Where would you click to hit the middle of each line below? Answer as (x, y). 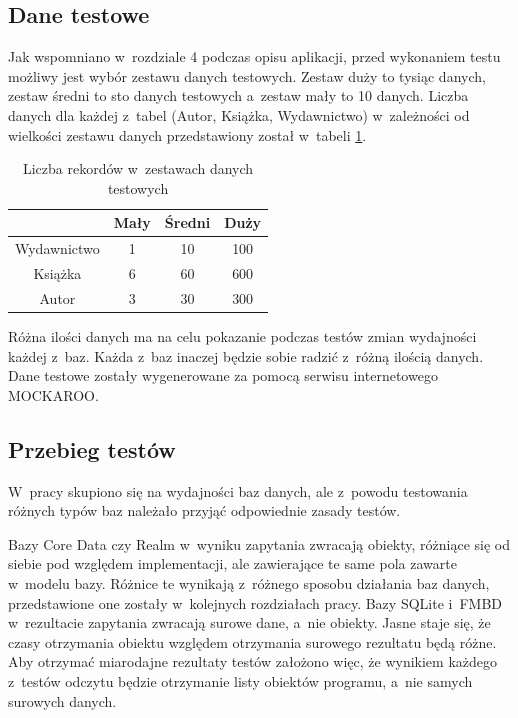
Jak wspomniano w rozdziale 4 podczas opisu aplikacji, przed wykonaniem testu (254, 56)
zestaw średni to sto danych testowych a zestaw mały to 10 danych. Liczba (238, 95)
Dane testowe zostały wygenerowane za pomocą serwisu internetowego (223, 375)
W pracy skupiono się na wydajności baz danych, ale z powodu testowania (238, 490)
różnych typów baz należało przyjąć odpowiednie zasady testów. (204, 510)
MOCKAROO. (53, 394)
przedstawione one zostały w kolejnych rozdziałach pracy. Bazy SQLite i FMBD (255, 602)
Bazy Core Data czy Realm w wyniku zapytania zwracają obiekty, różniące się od (259, 543)
